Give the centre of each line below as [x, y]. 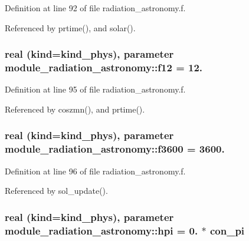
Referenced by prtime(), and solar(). [70, 27]
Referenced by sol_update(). [56, 191]
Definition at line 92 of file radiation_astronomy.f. [95, 8]
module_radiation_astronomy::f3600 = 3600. [115, 149]
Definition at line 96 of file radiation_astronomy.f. [95, 171]
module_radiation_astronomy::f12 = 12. [104, 67]
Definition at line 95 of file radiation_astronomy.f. [95, 89]
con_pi [227, 230]
